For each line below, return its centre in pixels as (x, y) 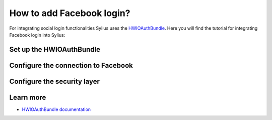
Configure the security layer (55, 81)
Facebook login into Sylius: (37, 35)
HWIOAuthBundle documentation (56, 109)
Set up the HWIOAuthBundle (55, 49)
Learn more (28, 97)
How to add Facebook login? (70, 13)
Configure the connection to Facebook (71, 65)
